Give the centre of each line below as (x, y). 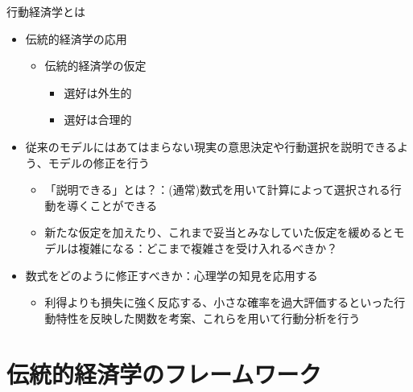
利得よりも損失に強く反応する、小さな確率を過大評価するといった (219, 302)
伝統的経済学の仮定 (95, 66)
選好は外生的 (98, 92)
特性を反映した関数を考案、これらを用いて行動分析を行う (208, 318)
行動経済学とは (46, 11)
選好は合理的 (98, 120)
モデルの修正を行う (99, 162)
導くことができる (112, 205)
